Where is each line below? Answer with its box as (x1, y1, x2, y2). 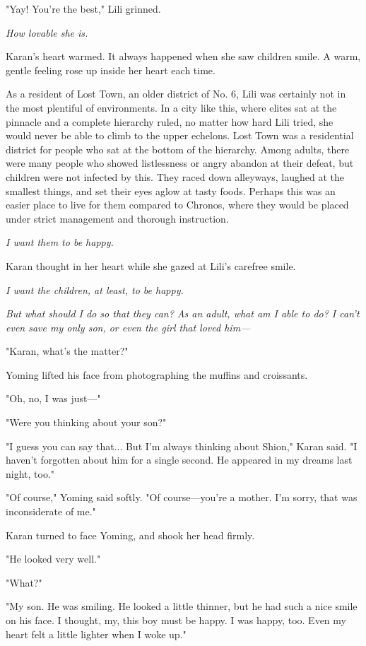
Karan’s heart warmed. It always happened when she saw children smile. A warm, (6, 49, 361, 64)
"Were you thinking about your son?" (6, 415, 167, 430)
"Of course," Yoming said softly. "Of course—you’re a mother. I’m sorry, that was (6, 490, 358, 505)
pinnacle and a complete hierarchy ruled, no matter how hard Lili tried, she (6, 114, 333, 129)
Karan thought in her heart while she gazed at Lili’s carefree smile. (6, 258, 296, 273)
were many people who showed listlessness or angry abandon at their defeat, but (6, 155, 354, 170)
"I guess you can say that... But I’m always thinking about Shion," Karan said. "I (6, 438, 358, 453)
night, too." (6, 466, 55, 481)
